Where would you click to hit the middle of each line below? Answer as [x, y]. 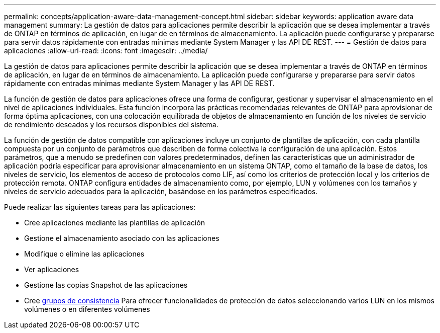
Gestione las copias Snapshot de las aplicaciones [106, 285]
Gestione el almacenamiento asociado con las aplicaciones [122, 238]
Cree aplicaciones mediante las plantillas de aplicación [115, 223]
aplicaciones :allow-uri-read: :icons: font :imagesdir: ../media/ [106, 51]
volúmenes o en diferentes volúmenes [87, 309]
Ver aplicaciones [52, 269]
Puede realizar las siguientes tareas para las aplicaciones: [100, 207]
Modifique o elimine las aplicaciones [84, 254]
